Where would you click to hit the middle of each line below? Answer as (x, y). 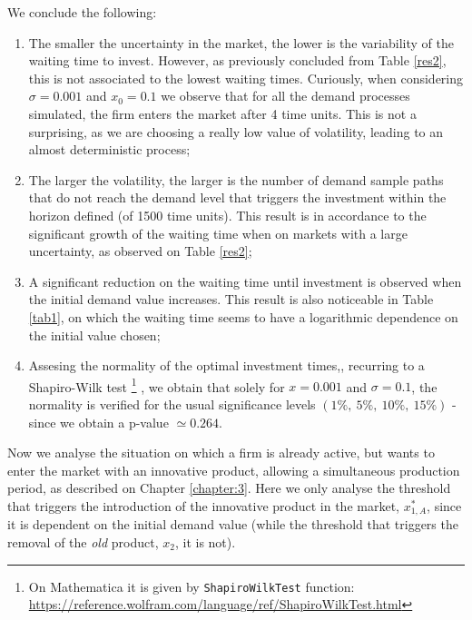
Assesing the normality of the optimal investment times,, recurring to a (226, 365)
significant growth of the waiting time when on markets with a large (218, 233)
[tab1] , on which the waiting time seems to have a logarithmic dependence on (243, 316)
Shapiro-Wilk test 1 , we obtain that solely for (157, 385)
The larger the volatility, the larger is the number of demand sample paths (236, 179)
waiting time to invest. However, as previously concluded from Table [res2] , (237, 60)
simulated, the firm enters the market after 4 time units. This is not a (222, 113)
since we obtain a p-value (98, 422)
